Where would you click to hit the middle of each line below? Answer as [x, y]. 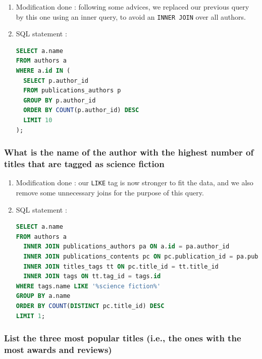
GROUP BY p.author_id [60, 100]
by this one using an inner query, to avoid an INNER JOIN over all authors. [131, 16]
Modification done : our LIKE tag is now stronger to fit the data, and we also [135, 183]
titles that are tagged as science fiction [84, 164]
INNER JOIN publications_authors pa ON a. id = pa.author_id [126, 247]
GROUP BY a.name [43, 296]
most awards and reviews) [58, 349]
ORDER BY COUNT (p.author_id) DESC [81, 110]
